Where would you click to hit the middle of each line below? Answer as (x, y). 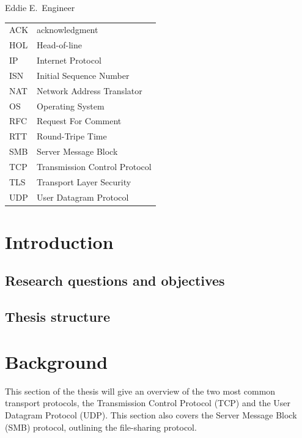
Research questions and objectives (115, 280)
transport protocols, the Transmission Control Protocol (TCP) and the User (148, 403)
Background (57, 361)
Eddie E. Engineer (40, 7)
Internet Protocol (69, 60)
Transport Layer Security (84, 181)
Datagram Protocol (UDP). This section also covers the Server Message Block (151, 414)
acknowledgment (68, 30)
